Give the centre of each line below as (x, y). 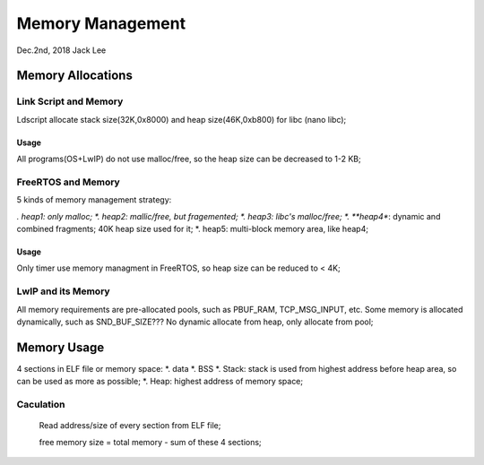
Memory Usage (60, 347)
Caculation (41, 405)
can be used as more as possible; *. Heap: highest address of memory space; (160, 382)
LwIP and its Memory (64, 291)
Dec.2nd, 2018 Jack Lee (61, 50)
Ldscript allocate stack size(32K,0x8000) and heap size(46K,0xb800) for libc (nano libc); (181, 119)
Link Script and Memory (70, 101)
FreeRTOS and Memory (68, 182)
